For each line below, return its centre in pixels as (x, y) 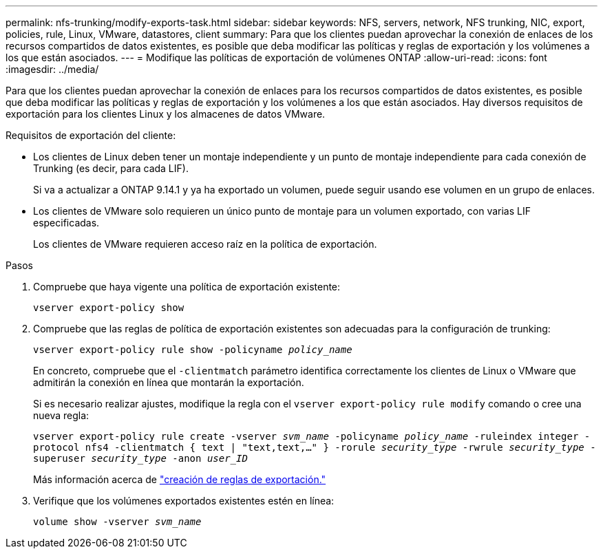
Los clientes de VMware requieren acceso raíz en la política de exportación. (205, 244)
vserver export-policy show (109, 308)
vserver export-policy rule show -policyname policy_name (193, 350)
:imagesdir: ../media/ (52, 69)
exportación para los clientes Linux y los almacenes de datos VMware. (166, 114)
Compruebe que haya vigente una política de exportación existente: (187, 287)
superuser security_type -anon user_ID (140, 458)
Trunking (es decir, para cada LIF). (111, 168)
